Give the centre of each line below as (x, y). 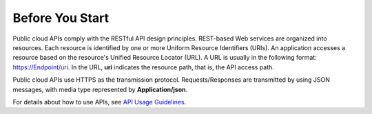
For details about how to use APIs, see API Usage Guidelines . (100, 102)
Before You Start (61, 18)
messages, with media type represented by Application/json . (100, 89)
